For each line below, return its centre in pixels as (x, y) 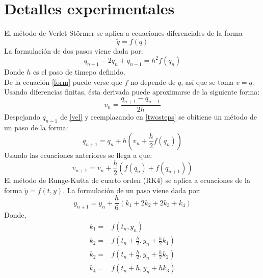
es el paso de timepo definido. (79, 72)
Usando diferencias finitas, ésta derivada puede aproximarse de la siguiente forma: (132, 92)
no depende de (153, 82)
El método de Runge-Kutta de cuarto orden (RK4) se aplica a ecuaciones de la (127, 180)
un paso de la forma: (36, 127)
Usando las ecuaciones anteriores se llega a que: (78, 155)
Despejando (22, 116)
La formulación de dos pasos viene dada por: (74, 50)
